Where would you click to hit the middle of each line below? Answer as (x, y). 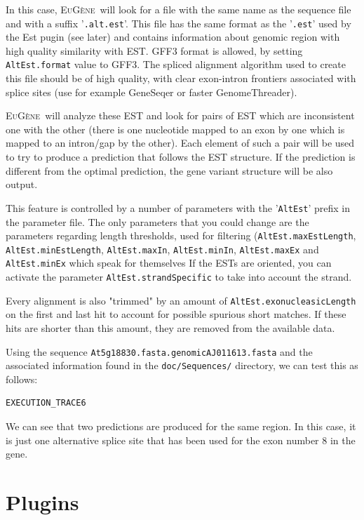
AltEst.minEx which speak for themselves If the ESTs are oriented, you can (169, 263)
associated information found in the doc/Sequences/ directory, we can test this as (182, 365)
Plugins (42, 502)
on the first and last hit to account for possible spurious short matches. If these (176, 314)
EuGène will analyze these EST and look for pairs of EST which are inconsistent (180, 115)
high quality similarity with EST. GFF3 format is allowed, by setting (154, 50)
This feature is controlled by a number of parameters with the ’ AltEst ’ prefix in (178, 207)
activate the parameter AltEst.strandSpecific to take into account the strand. (179, 277)
